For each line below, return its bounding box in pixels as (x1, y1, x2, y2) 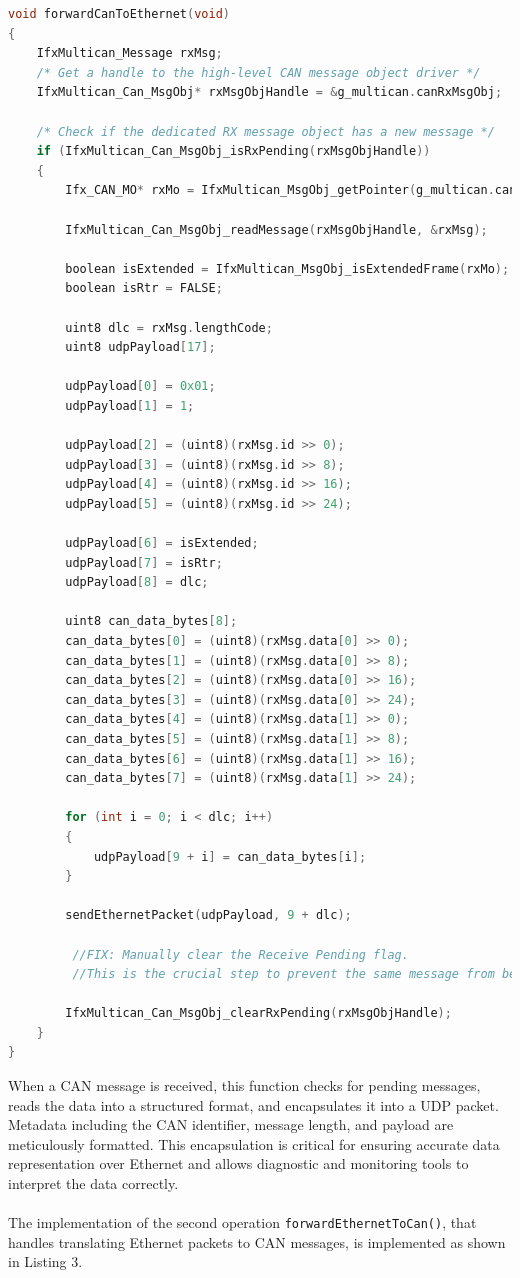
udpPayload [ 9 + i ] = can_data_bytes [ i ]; (93, 849, 367, 864)
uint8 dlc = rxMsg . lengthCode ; (65, 320, 273, 335)
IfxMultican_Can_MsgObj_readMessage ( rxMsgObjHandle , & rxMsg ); (65, 222, 488, 237)
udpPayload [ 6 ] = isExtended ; (65, 536, 259, 551)
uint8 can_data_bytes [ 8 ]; (65, 614, 238, 629)
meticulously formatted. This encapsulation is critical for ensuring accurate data (8, 1133, 500, 1154)
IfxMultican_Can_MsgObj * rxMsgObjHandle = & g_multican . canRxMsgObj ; (36, 85, 503, 100)
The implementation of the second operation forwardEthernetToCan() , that (8, 1212, 477, 1233)
